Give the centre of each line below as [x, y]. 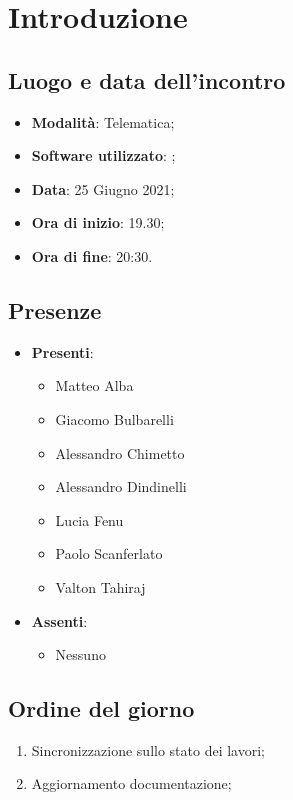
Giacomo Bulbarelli [114, 418]
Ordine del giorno [101, 708]
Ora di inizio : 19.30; [98, 222]
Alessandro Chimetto [120, 452]
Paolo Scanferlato [109, 553]
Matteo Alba [94, 385]
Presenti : [62, 351]
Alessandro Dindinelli [121, 486]
